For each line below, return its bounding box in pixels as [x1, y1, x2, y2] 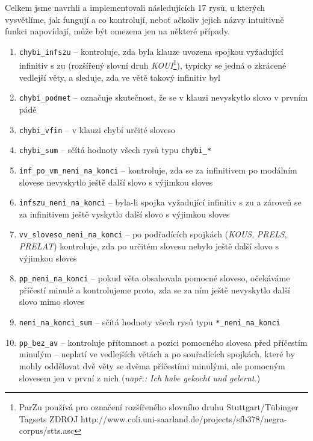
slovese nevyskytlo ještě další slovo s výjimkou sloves [19, 175, 213, 188]
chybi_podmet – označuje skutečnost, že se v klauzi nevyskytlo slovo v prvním [19, 91, 308, 104]
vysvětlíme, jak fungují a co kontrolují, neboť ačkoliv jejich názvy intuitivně [5, 13, 284, 25]
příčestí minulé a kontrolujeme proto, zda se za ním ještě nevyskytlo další [19, 283, 290, 296]
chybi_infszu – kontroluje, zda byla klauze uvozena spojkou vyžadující [19, 45, 284, 57]
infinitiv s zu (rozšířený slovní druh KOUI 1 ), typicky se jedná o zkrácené [19, 57, 287, 72]
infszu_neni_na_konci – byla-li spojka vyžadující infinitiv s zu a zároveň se [19, 196, 302, 208]
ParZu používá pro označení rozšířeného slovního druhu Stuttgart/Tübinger [19, 401, 299, 413]
